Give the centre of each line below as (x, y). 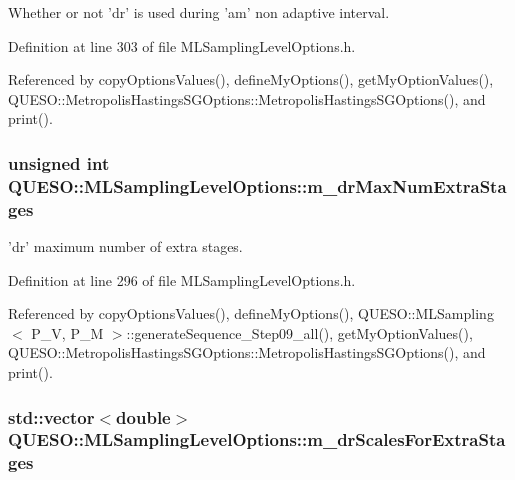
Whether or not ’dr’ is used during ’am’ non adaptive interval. (199, 12)
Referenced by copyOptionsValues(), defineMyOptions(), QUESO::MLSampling (251, 313)
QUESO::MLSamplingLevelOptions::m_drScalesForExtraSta (257, 439)
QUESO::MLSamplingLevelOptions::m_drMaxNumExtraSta (257, 185)
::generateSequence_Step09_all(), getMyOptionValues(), (299, 332)
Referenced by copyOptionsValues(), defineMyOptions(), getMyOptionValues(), (251, 79)
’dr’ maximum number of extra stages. (125, 246)
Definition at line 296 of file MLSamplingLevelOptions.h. (182, 279)
